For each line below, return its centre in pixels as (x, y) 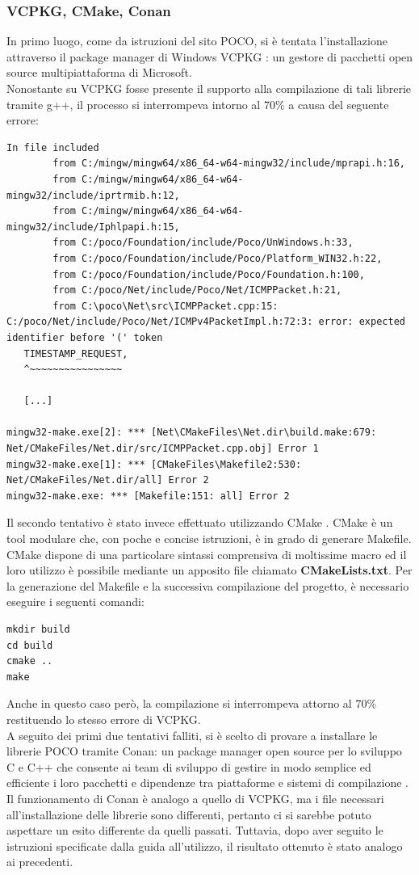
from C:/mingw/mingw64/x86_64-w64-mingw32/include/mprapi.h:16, (229, 164)
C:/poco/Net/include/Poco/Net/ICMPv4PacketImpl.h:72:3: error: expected (206, 322)
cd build (30, 645)
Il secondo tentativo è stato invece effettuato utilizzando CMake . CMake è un (200, 522)
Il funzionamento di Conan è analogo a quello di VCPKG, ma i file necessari (195, 798)
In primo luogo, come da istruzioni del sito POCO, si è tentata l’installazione (197, 41)
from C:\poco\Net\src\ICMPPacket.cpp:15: (166, 306)
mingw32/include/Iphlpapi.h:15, (93, 227)
